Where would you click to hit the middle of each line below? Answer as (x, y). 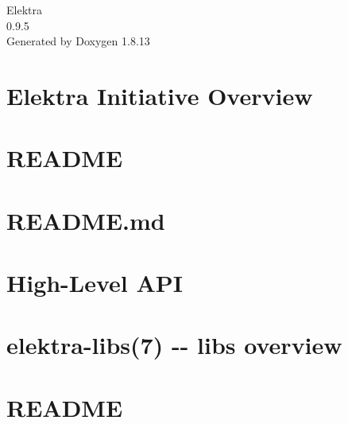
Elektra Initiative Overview (160, 95)
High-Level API (95, 283)
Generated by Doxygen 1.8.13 (78, 41)
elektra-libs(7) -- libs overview (174, 345)
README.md (86, 220)
